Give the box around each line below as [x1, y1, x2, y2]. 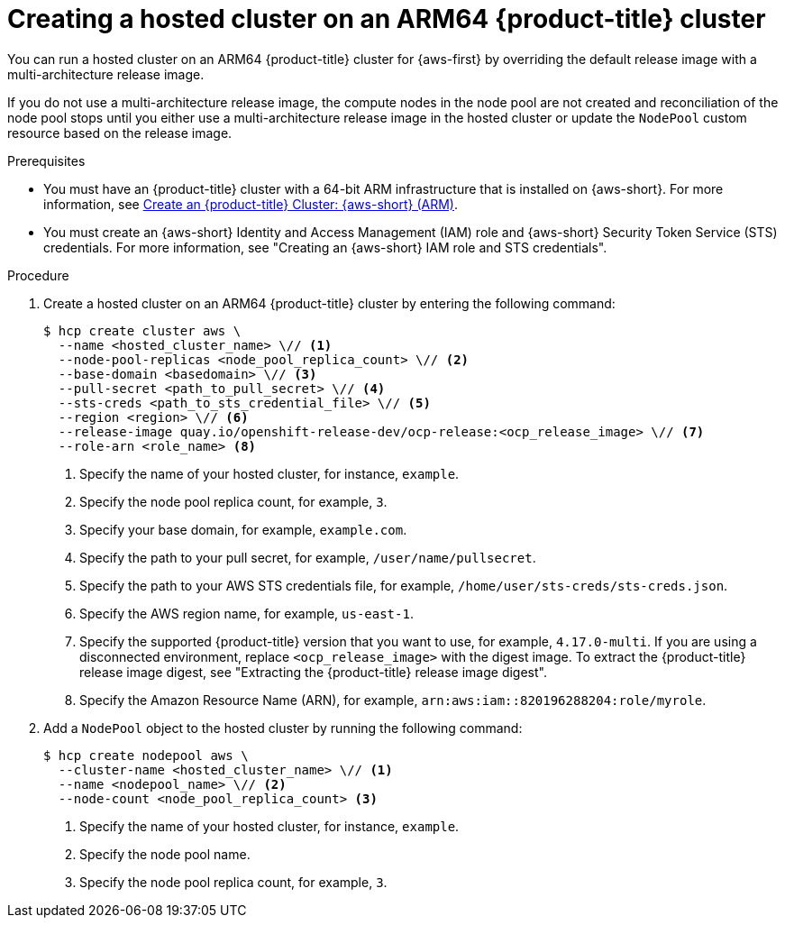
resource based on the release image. [7, 124, 233, 141]
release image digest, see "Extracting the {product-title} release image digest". [79, 664, 547, 680]
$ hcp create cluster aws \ [43, 323, 242, 338]
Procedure [7, 267, 69, 283]
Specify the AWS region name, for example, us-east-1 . [79, 605, 414, 621]
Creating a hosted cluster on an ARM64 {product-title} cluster [7, 4, 766, 34]
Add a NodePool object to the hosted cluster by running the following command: [43, 719, 523, 736]
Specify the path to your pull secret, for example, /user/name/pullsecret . [79, 549, 536, 565]
